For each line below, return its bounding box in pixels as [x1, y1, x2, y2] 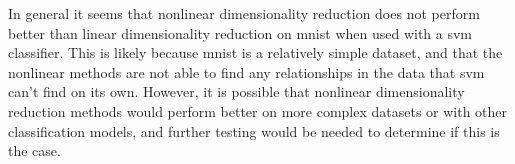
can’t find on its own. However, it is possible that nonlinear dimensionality [8, 81, 465, 102]
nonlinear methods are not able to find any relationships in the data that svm [8, 61, 485, 82]
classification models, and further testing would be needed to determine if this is [8, 120, 500, 141]
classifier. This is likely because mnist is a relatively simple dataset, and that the [8, 42, 503, 63]
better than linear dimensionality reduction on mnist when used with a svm [8, 22, 473, 43]
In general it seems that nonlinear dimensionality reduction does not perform [8, 3, 480, 23]
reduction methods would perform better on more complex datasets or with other [8, 100, 508, 121]
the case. [8, 140, 61, 161]
